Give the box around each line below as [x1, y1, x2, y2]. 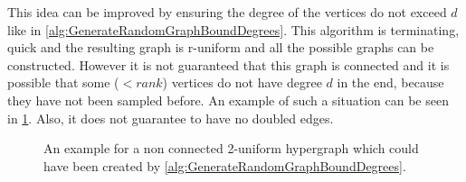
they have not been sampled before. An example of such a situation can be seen [7, 90, 449, 109]
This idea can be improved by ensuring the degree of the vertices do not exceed [7, 3, 447, 21]
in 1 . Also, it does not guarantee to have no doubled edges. [7, 108, 334, 127]
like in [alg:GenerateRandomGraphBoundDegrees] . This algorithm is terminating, [7, 20, 460, 39]
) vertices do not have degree [162, 73, 322, 92]
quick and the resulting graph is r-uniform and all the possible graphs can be [7, 38, 434, 57]
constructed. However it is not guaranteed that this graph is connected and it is [7, 55, 450, 74]
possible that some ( [7, 73, 119, 92]
